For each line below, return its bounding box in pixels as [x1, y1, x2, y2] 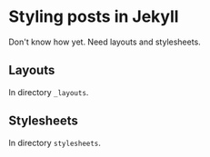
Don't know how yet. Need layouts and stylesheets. [8, 36, 201, 47]
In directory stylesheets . [8, 137, 102, 148]
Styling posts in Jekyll [8, 6, 179, 27]
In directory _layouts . [8, 86, 89, 97]
